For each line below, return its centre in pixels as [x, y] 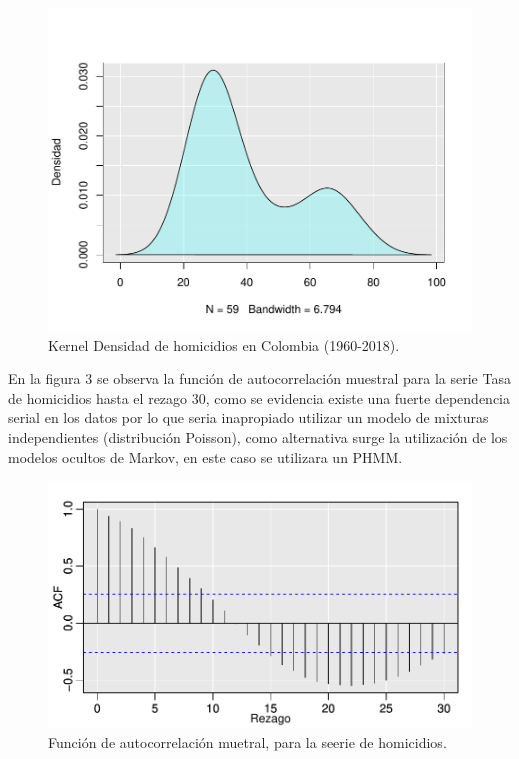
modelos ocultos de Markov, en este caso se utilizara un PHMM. [205, 456]
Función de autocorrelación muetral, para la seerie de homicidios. [247, 742]
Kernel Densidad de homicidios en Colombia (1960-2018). [224, 344]
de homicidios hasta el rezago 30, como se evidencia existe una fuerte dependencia [259, 397]
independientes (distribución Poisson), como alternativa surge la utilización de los [258, 436]
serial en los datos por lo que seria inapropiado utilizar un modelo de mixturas [248, 417]
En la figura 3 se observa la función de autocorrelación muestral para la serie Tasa [259, 378]
